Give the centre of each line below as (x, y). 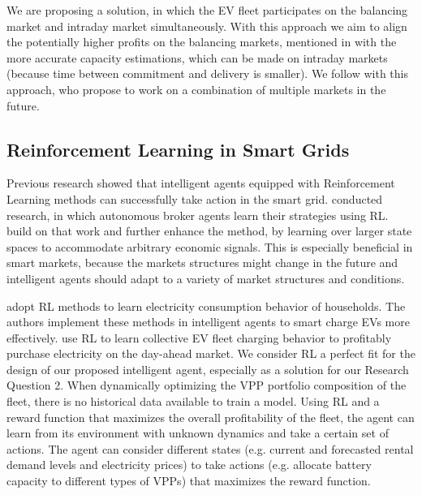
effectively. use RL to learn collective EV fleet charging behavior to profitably (199, 337)
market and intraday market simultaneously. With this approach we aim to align (207, 26)
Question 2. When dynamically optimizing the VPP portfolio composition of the (207, 385)
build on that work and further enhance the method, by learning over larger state (209, 231)
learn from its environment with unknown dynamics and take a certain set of (198, 433)
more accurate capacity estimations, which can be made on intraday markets (197, 57)
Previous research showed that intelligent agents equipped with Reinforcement (201, 183)
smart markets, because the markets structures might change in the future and (202, 263)
